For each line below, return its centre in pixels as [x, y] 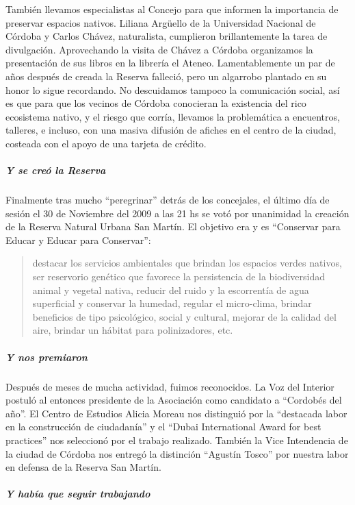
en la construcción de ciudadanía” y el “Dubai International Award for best [163, 427]
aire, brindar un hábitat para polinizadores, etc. [133, 330]
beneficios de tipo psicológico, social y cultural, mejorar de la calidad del [184, 316]
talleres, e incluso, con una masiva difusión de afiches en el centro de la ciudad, [171, 130]
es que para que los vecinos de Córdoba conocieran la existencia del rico [156, 103]
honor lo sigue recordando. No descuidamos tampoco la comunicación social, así [173, 89]
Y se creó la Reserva [56, 170]
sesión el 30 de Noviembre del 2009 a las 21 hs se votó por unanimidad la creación [177, 213]
